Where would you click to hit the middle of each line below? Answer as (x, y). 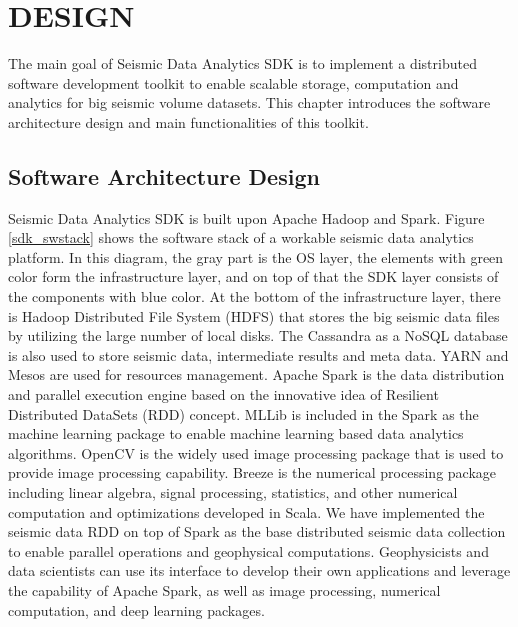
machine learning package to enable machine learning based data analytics (236, 433)
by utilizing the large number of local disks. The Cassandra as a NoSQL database (258, 335)
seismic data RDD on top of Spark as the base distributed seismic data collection (257, 531)
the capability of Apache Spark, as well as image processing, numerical (224, 589)
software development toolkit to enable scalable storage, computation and (233, 82)
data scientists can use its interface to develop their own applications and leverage (259, 570)
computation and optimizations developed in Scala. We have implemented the (246, 511)
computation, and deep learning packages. (136, 609)
